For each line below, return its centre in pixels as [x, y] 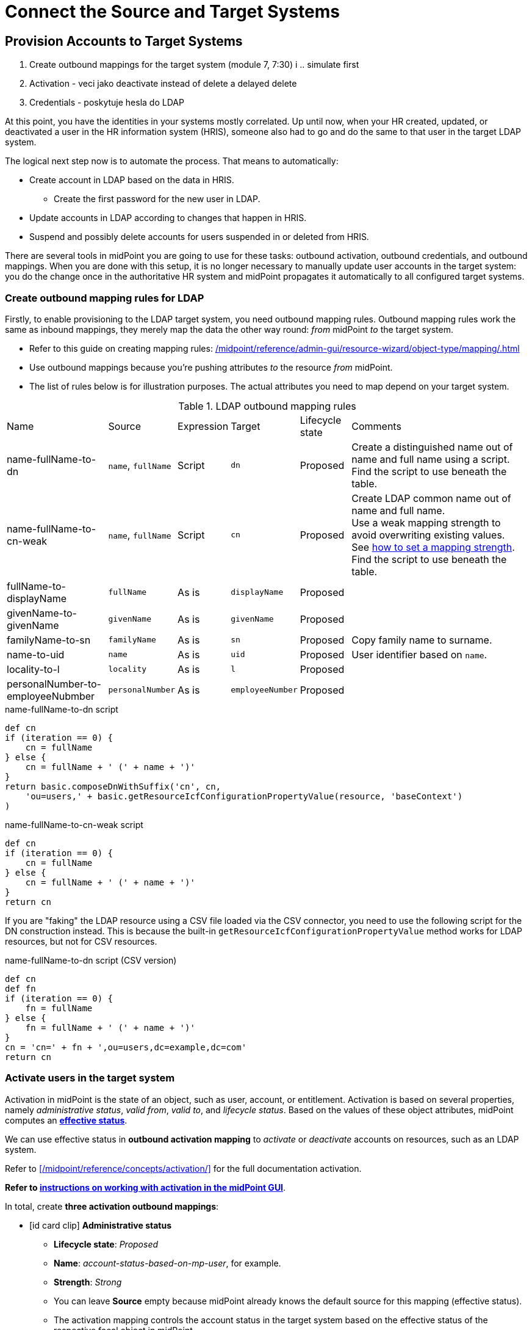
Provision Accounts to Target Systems [124, 41]
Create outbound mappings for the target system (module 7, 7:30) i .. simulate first [194, 65]
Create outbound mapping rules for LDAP [105, 298]
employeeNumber [264, 690]
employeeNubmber [51, 696]
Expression [203, 426]
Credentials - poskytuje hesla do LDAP [107, 103]
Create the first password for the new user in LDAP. [157, 199]
